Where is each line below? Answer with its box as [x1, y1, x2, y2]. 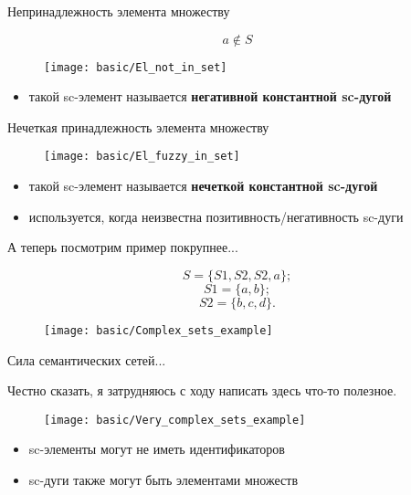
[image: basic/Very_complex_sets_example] [44, 413, 306, 427]
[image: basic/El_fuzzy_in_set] [44, 150, 240, 163]
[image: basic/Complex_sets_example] [44, 323, 273, 337]
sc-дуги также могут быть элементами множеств [28, 469, 298, 489]
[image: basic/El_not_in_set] [44, 60, 227, 74]
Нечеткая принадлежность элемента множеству [7, 117, 269, 136]
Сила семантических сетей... [7, 350, 166, 369]
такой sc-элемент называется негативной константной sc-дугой [28, 87, 392, 106]
